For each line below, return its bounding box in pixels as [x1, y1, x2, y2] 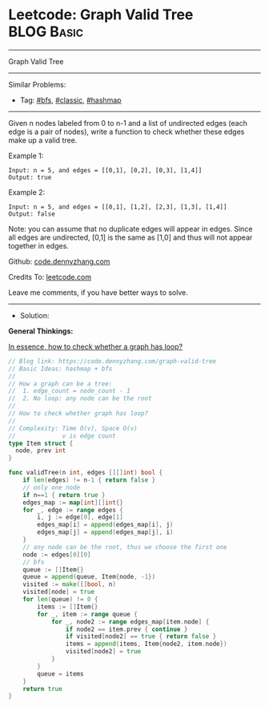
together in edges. [8, 240, 70, 250]
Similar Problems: [8, 79, 66, 89]
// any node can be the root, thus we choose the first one [22, 543, 227, 551]
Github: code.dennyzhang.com [8, 257, 110, 266]
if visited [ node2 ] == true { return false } [65, 632, 217, 640]
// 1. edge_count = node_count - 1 [8, 387, 130, 395]
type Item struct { [8, 439, 74, 447]
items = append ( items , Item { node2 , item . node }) [65, 640, 227, 648]
